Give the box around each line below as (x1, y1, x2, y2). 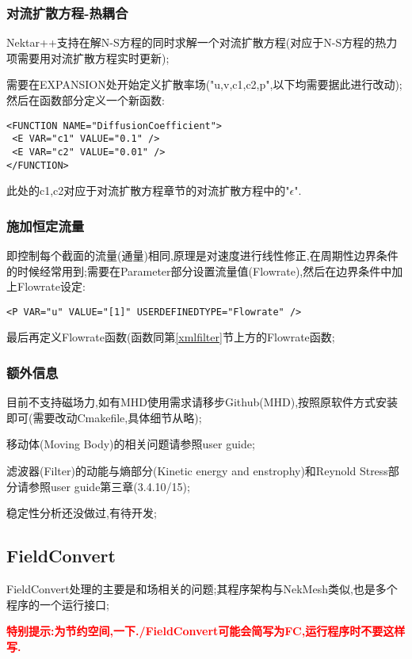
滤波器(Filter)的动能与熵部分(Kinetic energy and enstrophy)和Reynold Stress (6, 463, 388, 479)
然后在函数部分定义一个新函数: (6, 92, 165, 108)
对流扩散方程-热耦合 (6, 2, 128, 22)
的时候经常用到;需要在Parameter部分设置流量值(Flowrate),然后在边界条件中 (6, 262, 392, 279)
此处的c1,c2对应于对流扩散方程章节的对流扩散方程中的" (6, 182, 290, 199)
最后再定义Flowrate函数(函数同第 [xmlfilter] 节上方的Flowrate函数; (6, 329, 335, 345)
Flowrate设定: (17, 278, 86, 295)
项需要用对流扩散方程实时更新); (6, 49, 170, 66)
